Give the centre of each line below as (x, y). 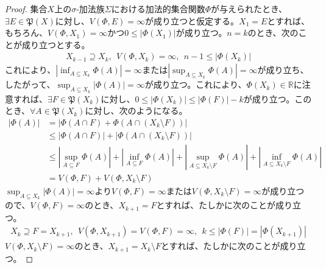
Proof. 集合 (26, 9)
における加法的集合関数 (158, 9)
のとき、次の (273, 33)
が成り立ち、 (283, 70)
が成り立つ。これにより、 (196, 84)
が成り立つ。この (278, 98)
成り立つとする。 (56, 44)
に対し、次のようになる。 (136, 111)
